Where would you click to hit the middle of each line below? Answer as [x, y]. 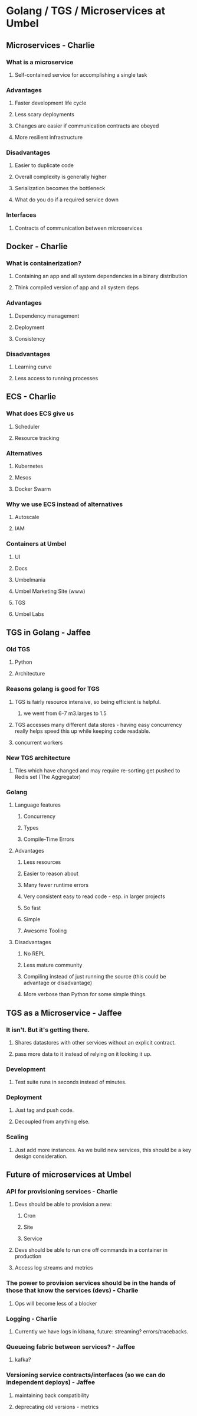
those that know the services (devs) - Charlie [72, 1290]
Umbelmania [30, 579]
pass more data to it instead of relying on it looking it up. [83, 1054]
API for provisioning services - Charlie [62, 1192]
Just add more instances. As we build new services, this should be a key [103, 1150]
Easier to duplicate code [44, 165]
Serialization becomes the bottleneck [60, 188]
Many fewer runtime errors [56, 885]
